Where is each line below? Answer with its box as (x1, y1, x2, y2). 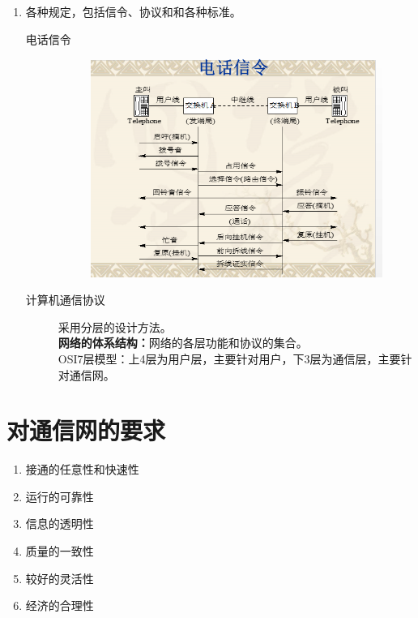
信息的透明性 (25, 515, 94, 532)
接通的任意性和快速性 (25, 461, 139, 478)
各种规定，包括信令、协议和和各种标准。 (25, 3, 241, 19)
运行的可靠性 (25, 487, 94, 504)
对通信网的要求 (6, 414, 166, 447)
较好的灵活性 (25, 569, 94, 586)
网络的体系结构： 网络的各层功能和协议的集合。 (58, 334, 308, 351)
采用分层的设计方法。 (58, 318, 172, 335)
